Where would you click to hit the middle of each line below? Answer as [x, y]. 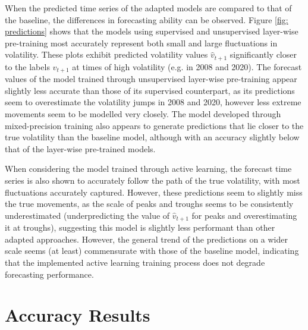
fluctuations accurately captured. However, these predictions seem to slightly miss [154, 192]
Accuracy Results [78, 315]
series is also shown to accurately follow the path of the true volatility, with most [153, 180]
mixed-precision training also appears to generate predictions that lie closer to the [154, 125]
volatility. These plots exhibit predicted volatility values [106, 54]
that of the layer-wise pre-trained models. [80, 148]
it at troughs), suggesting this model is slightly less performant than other [140, 227]
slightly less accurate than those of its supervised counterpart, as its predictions [150, 90]
